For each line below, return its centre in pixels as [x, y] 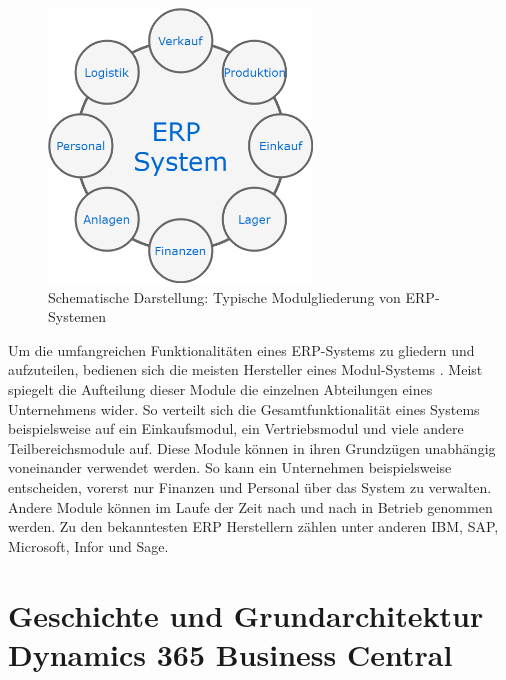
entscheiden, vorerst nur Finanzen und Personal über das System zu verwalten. [250, 486]
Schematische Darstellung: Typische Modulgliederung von [224, 296]
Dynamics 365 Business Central [230, 653]
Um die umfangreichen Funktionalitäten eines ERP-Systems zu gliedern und [241, 349]
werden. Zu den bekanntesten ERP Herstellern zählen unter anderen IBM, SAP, [253, 526]
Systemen [77, 316]
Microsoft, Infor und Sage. [88, 545]
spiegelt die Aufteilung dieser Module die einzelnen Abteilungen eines [220, 389]
